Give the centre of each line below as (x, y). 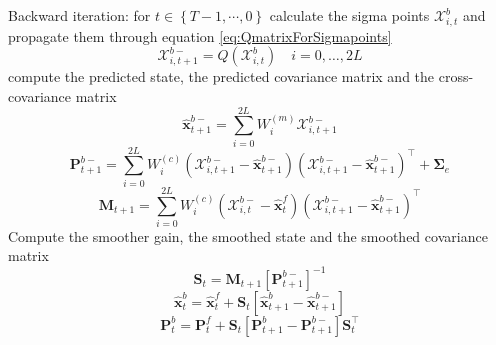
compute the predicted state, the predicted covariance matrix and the (221, 76)
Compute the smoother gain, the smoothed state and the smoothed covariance (248, 235)
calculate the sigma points (349, 15)
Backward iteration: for (79, 15)
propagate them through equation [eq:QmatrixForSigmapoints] (200, 35)
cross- (456, 76)
